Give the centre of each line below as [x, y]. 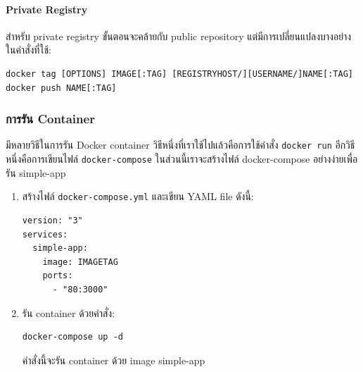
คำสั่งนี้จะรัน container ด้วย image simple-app [114, 360]
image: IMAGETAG [80, 262]
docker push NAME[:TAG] [61, 88]
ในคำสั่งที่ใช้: [28, 50]
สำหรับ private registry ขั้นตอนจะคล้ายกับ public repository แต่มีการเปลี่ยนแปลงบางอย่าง [179, 36]
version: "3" [52, 220]
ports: [58, 276]
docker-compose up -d [72, 337]
